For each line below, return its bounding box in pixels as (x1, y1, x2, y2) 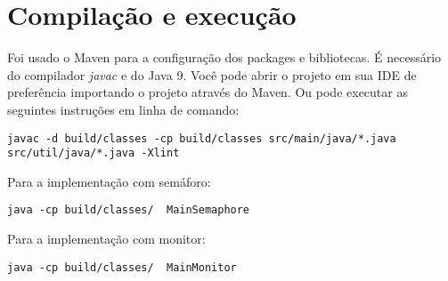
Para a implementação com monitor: (7, 229, 206, 248)
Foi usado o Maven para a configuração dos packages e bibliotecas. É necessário (7, 48, 442, 67)
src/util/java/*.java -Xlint (7, 147, 180, 160)
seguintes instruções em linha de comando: (7, 100, 240, 118)
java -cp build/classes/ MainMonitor (7, 261, 237, 274)
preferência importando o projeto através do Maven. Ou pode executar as (7, 83, 408, 101)
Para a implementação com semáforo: (7, 172, 211, 190)
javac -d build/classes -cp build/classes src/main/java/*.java (7, 132, 396, 145)
